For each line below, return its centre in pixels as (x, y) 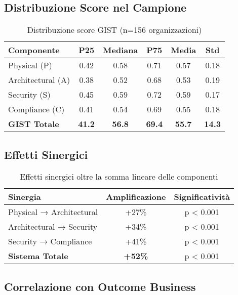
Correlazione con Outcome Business (100, 286)
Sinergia (25, 197)
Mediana (121, 50)
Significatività (202, 197)
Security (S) (29, 95)
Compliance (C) (36, 109)
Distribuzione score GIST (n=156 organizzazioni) (114, 30)
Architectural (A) (39, 80)
